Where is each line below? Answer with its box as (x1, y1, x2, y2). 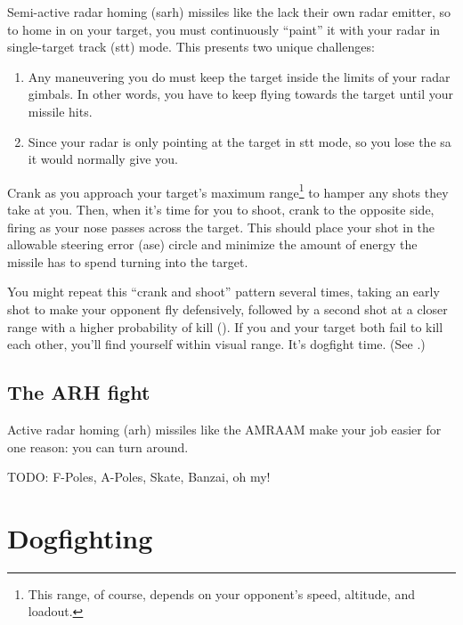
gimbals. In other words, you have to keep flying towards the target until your (28, 85, 453, 103)
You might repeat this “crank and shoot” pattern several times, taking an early (7, 282, 440, 301)
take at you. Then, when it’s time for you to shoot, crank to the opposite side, (7, 200, 435, 218)
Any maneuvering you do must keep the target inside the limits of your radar (28, 67, 451, 85)
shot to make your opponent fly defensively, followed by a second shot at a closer (7, 299, 448, 318)
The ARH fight (7, 378, 150, 406)
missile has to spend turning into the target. (7, 252, 248, 271)
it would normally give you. (28, 150, 178, 168)
